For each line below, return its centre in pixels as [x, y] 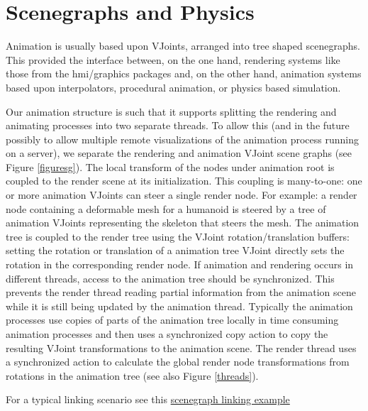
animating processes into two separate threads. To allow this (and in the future [178, 125]
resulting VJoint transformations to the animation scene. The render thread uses [181, 347]
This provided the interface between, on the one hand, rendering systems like [173, 59]
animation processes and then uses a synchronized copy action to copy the [167, 334]
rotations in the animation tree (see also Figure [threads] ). [132, 375]
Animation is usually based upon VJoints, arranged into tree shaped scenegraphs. [183, 46]
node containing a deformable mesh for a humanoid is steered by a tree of [166, 208]
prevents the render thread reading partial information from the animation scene [181, 292]
